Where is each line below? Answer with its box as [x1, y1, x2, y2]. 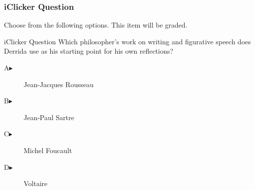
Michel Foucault [24, 145, 72, 155]
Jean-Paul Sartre [24, 112, 74, 122]
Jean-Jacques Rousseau [24, 79, 94, 89]
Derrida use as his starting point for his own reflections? [4, 46, 173, 56]
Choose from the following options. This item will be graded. [4, 20, 188, 30]
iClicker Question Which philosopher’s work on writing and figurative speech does [4, 36, 251, 46]
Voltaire [24, 178, 48, 189]
